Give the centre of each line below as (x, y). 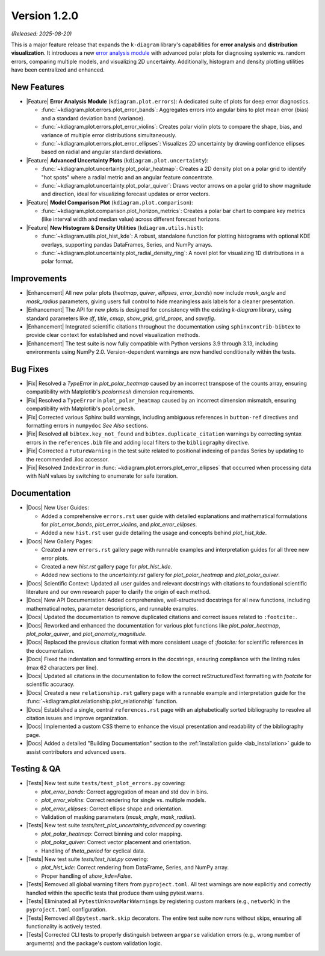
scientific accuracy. (50, 684)
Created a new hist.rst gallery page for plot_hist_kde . (107, 566)
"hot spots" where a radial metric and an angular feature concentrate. (127, 177)
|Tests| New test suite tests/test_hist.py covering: (87, 859)
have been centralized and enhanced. (58, 70)
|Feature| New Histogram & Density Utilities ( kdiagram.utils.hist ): (115, 227)
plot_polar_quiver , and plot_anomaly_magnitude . (86, 634)
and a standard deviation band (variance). (93, 118)
